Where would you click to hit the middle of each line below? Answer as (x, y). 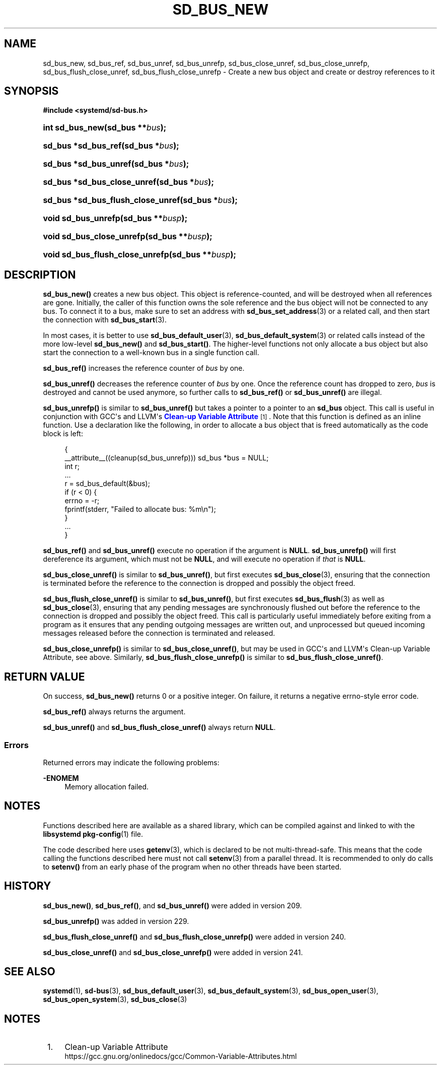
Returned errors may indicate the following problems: (131, 762)
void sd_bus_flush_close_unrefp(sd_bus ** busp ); (139, 255)
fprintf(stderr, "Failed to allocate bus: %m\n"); (140, 509)
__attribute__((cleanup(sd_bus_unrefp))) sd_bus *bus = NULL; (167, 458)
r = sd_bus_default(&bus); (107, 484)
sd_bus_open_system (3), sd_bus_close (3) (115, 999)
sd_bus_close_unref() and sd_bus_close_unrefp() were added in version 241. (173, 952)
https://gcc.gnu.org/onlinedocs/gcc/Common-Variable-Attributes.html (181, 1056)
